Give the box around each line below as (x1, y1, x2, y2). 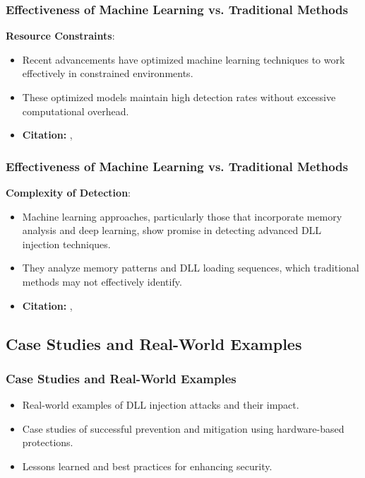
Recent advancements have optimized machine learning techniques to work (22, 52, 345, 66)
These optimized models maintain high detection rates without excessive (22, 90, 336, 104)
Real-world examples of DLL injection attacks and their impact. (22, 397, 299, 412)
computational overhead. (22, 103, 129, 118)
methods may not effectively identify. (22, 274, 182, 288)
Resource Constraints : (6, 28, 115, 43)
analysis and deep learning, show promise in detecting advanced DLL (22, 223, 322, 238)
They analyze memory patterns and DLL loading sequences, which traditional (22, 260, 359, 275)
